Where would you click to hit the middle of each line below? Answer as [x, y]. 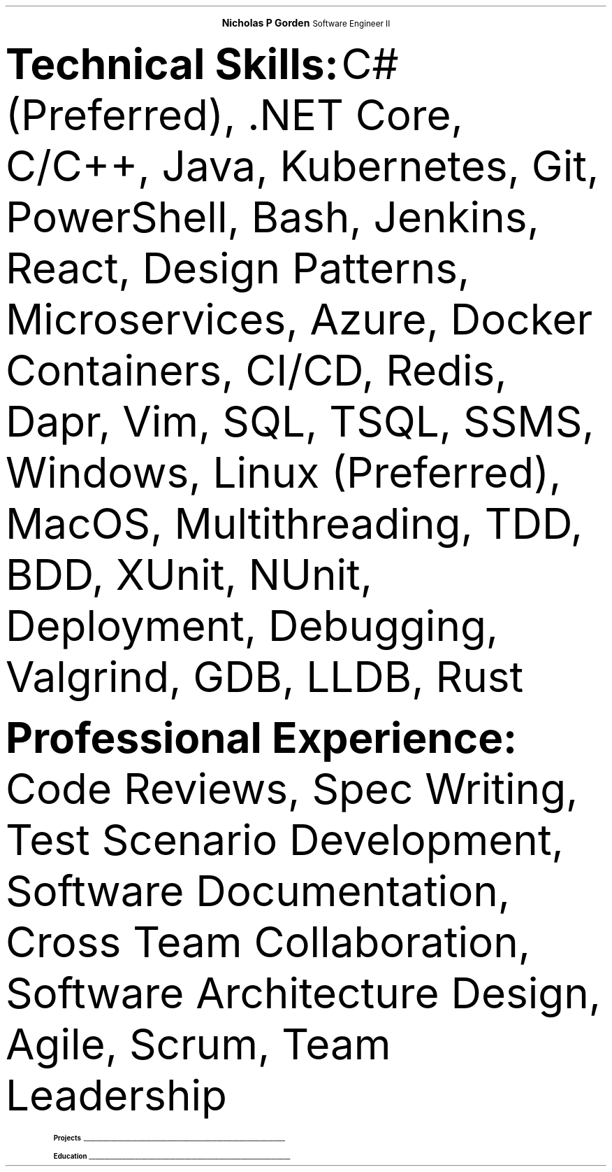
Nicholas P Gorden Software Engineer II [306, 23]
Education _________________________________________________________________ [172, 1156]
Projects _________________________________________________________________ [169, 1138]
